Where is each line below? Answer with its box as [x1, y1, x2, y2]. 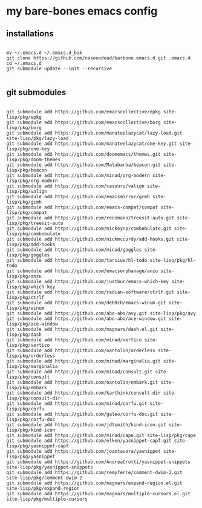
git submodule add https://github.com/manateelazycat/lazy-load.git [6, 130, 183, 136]
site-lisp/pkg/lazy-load [6, 135, 69, 141]
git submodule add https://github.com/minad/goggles [6, 247, 142, 253]
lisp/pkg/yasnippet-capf [6, 443, 69, 449]
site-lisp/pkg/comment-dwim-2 [6, 475, 83, 481]
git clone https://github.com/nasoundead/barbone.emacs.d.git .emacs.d [6, 55, 191, 61]
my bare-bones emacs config [6, 4, 158, 18]
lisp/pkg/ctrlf [6, 294, 45, 301]
